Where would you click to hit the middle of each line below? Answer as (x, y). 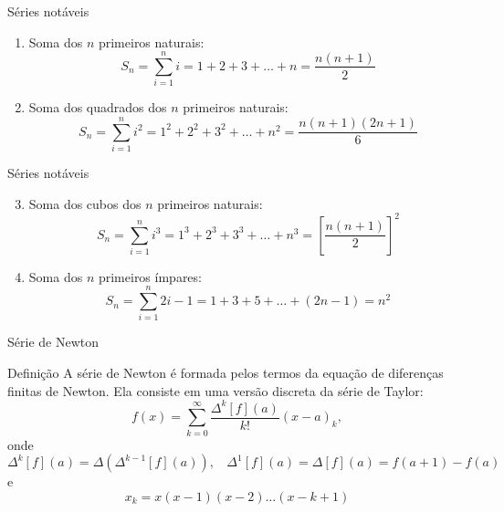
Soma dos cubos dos (85, 203)
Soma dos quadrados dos (98, 107)
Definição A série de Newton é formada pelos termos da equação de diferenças (226, 373)
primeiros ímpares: (150, 276)
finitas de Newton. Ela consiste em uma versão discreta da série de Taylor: (215, 390)
